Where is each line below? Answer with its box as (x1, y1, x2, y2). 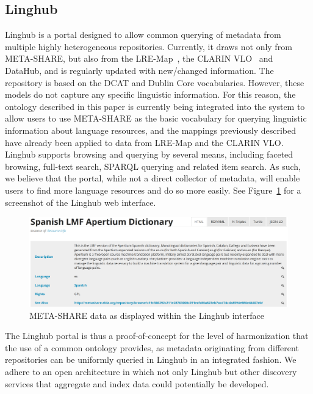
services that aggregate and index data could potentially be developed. (5, 377, 269, 390)
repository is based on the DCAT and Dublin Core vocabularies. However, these (5, 76, 304, 89)
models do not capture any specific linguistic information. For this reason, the (5, 88, 296, 101)
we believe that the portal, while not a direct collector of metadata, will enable (5, 172, 300, 184)
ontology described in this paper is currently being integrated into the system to (5, 100, 305, 112)
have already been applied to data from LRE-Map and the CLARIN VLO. (5, 136, 284, 148)
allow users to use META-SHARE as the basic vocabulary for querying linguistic (5, 112, 307, 125)
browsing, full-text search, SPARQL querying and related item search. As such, (5, 159, 301, 172)
